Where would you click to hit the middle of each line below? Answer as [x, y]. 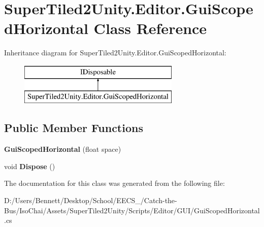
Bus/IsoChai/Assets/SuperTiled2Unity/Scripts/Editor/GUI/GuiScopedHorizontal [132, 210]
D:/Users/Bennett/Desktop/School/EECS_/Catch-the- [91, 200]
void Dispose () [30, 166]
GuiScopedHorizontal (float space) [63, 149]
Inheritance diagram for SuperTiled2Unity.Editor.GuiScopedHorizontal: [115, 53]
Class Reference [150, 28]
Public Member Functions [74, 128]
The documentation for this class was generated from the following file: [114, 183]
